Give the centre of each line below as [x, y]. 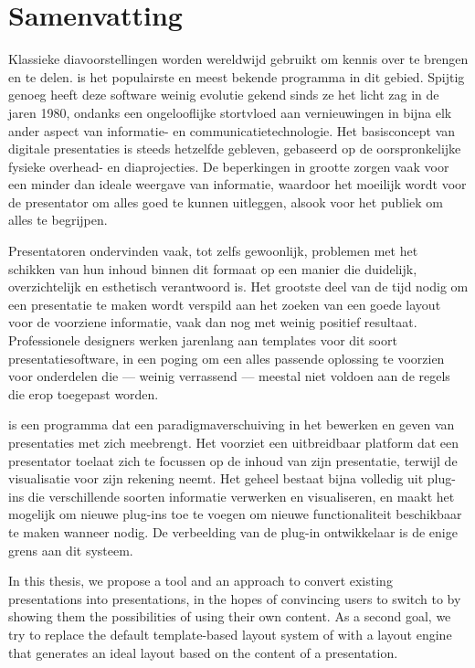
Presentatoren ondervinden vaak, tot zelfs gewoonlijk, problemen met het [213, 251]
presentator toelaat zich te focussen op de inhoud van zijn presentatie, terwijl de [233, 460]
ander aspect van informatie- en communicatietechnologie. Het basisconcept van [232, 130]
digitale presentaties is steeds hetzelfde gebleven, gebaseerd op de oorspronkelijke [235, 148]
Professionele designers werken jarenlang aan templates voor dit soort [203, 340]
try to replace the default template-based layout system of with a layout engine [230, 634]
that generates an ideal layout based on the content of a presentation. [203, 652]
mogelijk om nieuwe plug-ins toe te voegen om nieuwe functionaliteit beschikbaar [235, 514]
